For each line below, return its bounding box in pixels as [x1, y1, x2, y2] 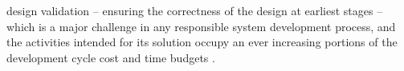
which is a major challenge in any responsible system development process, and [6, 18, 396, 34]
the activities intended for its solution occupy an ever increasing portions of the [6, 34, 398, 50]
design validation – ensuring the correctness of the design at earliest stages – [6, 2, 383, 18]
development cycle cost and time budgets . [6, 49, 215, 65]
